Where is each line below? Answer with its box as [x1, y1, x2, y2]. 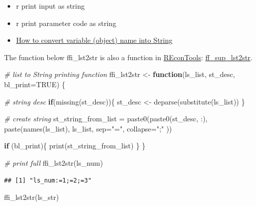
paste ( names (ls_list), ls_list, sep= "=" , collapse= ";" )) [4, 123, 172, 134]
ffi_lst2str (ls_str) [4, 192, 59, 202]
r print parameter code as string [16, 17, 117, 28]
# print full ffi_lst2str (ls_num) [4, 157, 103, 168]
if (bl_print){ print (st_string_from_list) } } [4, 140, 146, 151]
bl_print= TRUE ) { [4, 79, 66, 89]
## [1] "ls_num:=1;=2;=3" [4, 176, 92, 184]
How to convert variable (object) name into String [16, 35, 173, 45]
